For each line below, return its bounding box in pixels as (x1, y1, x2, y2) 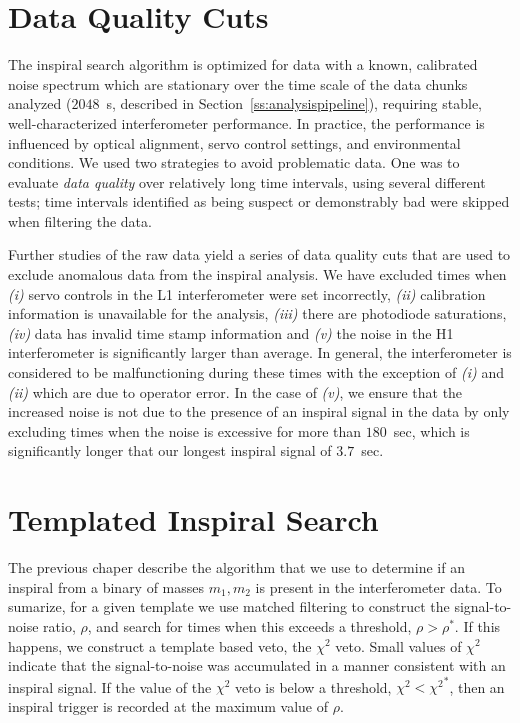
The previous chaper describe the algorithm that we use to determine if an (8, 557, 465, 578)
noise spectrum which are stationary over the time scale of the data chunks (8, 73, 468, 94)
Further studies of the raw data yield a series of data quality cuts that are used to (8, 244, 511, 265)
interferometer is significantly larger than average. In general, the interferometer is (8, 342, 512, 363)
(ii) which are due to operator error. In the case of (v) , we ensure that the (8, 381, 463, 402)
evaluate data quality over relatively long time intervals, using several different (8, 171, 486, 192)
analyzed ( (8, 93, 72, 114)
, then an (449, 676, 505, 697)
